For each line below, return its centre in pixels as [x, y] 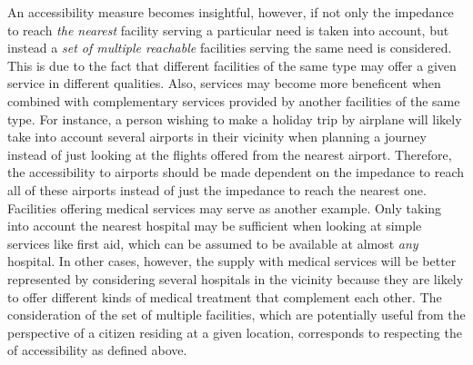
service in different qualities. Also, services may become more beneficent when [224, 83]
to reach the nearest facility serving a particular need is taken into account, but [228, 30]
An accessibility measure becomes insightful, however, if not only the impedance [231, 12]
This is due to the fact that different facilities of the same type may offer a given [232, 65]
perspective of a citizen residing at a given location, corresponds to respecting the [235, 332]
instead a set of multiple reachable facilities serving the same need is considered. [230, 48]
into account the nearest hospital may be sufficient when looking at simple [215, 226]
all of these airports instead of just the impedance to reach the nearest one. [217, 189]
